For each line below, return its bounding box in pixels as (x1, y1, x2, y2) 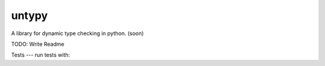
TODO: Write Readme (11, 40, 64, 48)
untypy (11, 9, 48, 22)
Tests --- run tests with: (11, 51, 70, 59)
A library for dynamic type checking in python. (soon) (11, 30, 144, 37)
